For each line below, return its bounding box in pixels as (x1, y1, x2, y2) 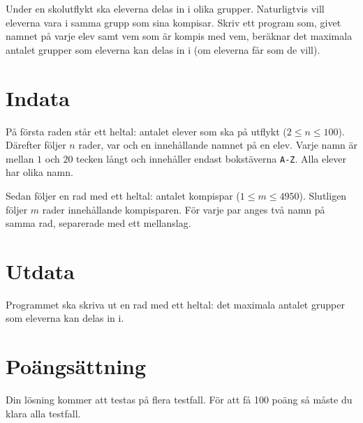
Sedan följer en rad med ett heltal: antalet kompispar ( (6, 188, 240, 202)
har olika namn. (6, 165, 73, 179)
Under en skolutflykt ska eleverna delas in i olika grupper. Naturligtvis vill (6, 1, 325, 15)
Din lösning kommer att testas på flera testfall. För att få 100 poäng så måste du (6, 392, 353, 407)
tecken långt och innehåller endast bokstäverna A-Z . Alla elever (76, 151, 347, 165)
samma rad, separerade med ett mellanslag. (6, 216, 191, 230)
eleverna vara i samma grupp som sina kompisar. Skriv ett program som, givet (6, 15, 341, 29)
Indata (6, 83, 70, 112)
